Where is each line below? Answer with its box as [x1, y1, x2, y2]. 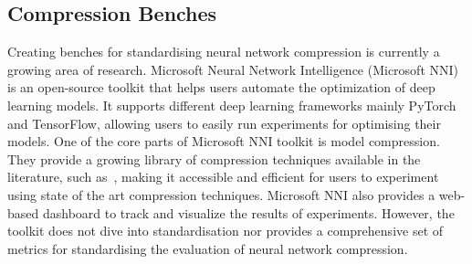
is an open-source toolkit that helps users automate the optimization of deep [7, 78, 435, 97]
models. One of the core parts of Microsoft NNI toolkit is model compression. [7, 132, 440, 151]
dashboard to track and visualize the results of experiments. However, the [42, 203, 455, 222]
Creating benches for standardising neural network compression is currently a [7, 42, 440, 61]
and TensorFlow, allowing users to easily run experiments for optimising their [7, 113, 441, 132]
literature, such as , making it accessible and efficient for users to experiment [7, 167, 439, 186]
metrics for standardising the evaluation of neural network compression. [7, 238, 408, 258]
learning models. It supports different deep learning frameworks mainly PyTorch [7, 95, 456, 114]
